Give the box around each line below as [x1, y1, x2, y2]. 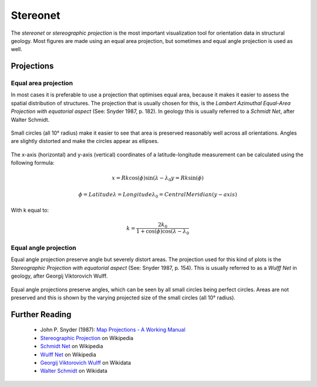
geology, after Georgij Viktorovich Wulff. [11, 272, 108, 279]
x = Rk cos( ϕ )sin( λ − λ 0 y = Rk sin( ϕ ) [112, 175, 204, 183]
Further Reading [11, 309, 72, 319]
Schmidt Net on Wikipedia [40, 343, 103, 350]
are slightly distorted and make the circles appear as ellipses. [11, 138, 159, 145]
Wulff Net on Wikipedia [40, 351, 96, 358]
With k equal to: [11, 206, 49, 213]
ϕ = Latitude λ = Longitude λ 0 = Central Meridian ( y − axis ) [78, 191, 237, 199]
